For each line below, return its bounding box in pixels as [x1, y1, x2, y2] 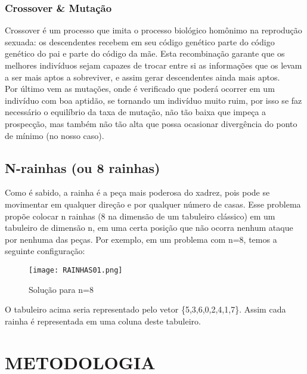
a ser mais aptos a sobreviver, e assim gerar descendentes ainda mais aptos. [5, 70, 280, 83]
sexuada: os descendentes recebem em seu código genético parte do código [5, 35, 275, 48]
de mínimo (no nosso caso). [5, 129, 104, 141]
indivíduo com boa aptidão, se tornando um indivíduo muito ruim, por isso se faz [5, 94, 302, 106]
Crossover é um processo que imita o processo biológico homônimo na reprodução [5, 24, 302, 36]
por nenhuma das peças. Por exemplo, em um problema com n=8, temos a [5, 233, 277, 245]
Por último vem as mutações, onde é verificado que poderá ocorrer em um [5, 82, 275, 95]
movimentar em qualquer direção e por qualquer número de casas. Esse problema [5, 197, 301, 210]
